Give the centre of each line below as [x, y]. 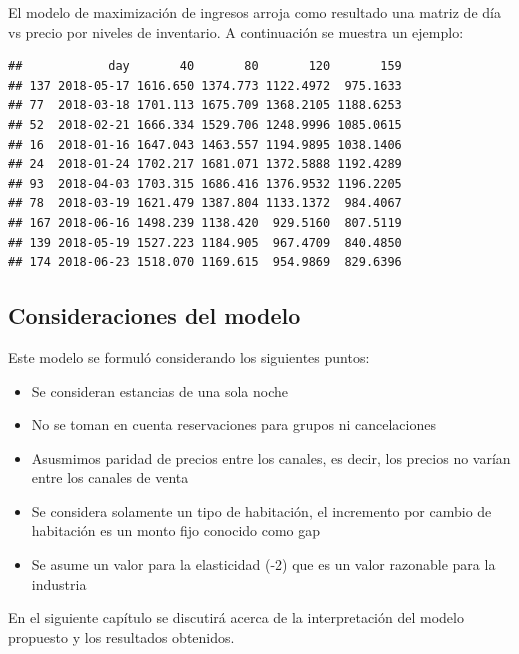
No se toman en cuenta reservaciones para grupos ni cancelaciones [233, 424]
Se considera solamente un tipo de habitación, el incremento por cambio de [261, 510]
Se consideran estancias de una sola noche [160, 390]
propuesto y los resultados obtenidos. [121, 636]
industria [59, 583]
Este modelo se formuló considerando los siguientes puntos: [189, 356]
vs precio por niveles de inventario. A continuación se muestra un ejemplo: [236, 31]
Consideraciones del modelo [154, 315]
